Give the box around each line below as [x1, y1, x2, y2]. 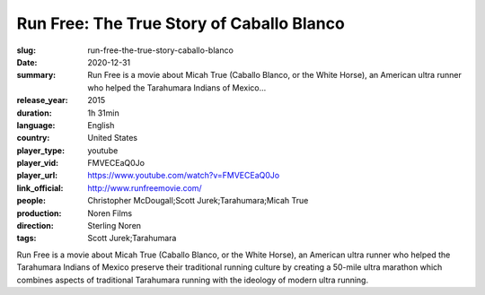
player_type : [16, 144, 66, 156]
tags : [16, 233, 37, 244]
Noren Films [87, 207, 133, 219]
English [87, 119, 115, 130]
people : [16, 195, 47, 206]
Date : [16, 56, 38, 67]
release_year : [16, 95, 69, 106]
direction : [16, 221, 54, 231]
